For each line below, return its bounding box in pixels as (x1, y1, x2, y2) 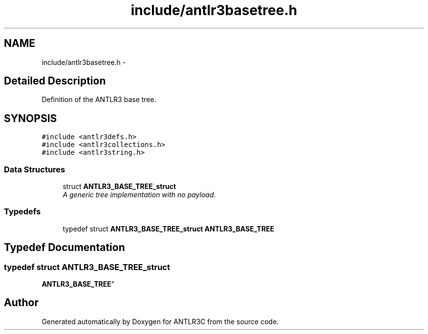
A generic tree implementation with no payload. (63, 190, 216, 199)
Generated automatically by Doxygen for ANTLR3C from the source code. (42, 317, 279, 326)
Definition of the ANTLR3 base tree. (42, 95, 156, 104)
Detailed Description (4, 75, 106, 87)
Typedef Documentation (4, 241, 125, 254)
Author (4, 296, 39, 309)
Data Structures (4, 164, 65, 174)
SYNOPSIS (4, 112, 57, 125)
